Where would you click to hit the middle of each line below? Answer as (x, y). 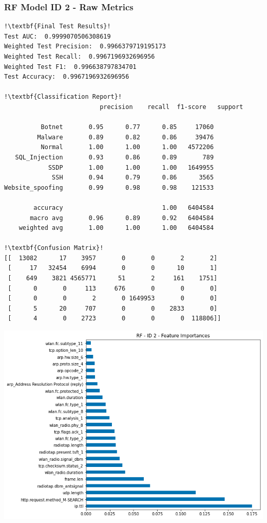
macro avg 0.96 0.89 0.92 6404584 (122, 218)
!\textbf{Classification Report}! (63, 97)
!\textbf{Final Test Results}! (58, 26)
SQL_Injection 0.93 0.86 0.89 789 (115, 157)
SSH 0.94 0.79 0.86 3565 (133, 178)
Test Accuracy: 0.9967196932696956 (67, 77)
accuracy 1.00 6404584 (124, 208)
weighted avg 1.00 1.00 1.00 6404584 (116, 228)
